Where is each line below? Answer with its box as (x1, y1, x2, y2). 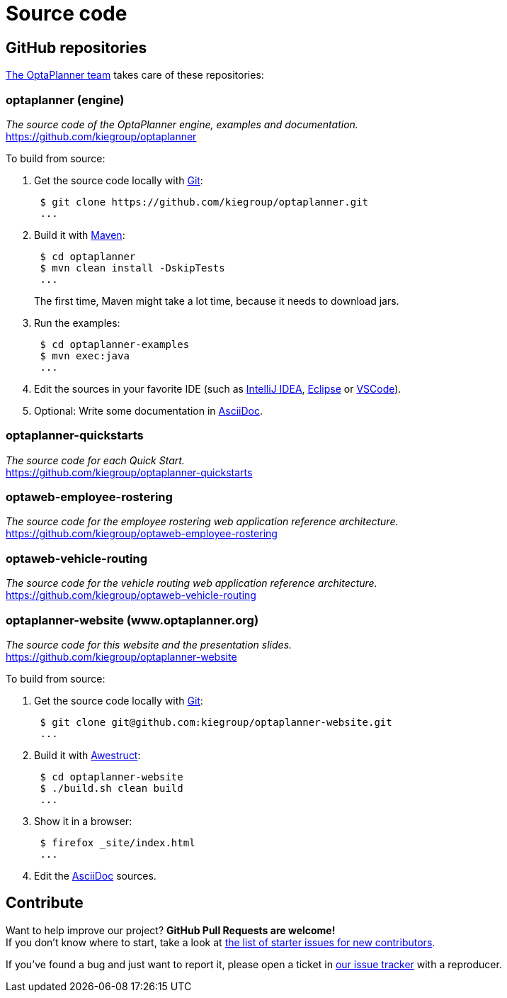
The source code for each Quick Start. (6, 454, 185, 466)
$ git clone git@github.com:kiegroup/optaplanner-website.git (40, 716, 392, 728)
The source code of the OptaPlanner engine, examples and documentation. (6, 118, 358, 130)
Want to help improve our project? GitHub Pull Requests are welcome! (6, 924, 336, 936)
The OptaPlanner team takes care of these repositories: (6, 69, 264, 82)
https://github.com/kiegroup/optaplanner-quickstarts (6, 466, 253, 478)
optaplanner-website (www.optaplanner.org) (6, 612, 259, 627)
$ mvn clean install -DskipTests (40, 262, 225, 274)
